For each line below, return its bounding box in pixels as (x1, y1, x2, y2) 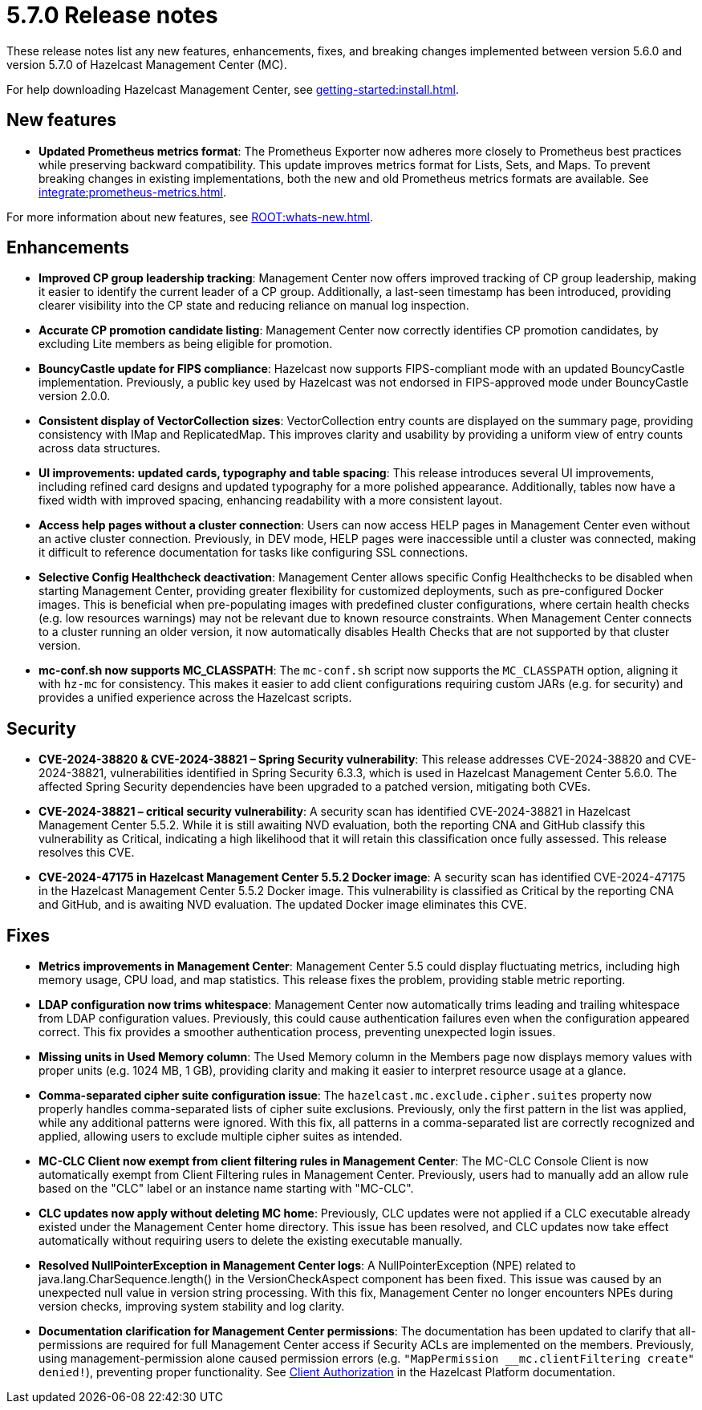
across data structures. (39, 441, 160, 456)
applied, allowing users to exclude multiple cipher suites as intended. (39, 1129, 403, 1144)
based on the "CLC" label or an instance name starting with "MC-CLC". (39, 1181, 414, 1196)
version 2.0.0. (39, 389, 111, 403)
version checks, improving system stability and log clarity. (39, 1299, 345, 1314)
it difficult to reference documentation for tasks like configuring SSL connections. (39, 545, 469, 560)
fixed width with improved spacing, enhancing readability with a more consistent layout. (39, 493, 502, 508)
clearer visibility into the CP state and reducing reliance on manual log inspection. (39, 298, 469, 313)
